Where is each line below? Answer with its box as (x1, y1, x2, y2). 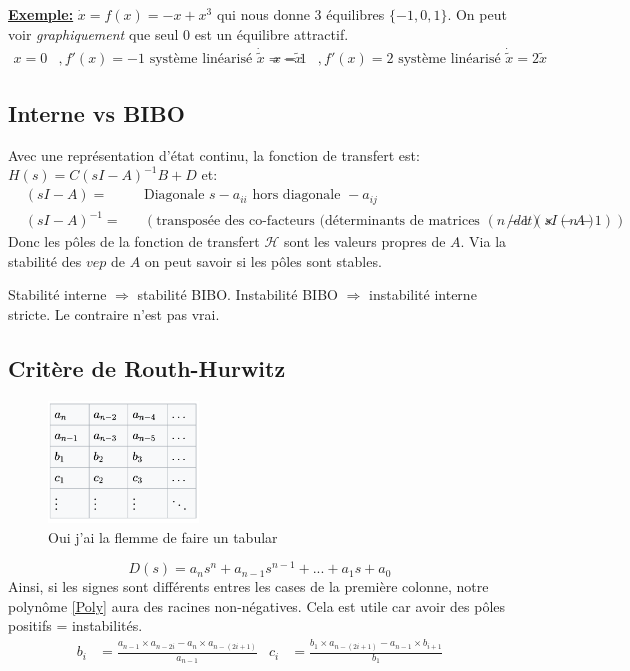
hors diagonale (252, 188, 341, 203)
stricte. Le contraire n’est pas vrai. (8, 303, 220, 324)
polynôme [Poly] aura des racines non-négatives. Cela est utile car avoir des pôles (8, 595, 506, 616)
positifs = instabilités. (8, 615, 143, 636)
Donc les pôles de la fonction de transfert (8, 231, 260, 252)
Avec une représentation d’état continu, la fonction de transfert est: (8, 144, 420, 165)
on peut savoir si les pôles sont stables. (144, 250, 382, 271)
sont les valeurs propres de (283, 231, 446, 252)
